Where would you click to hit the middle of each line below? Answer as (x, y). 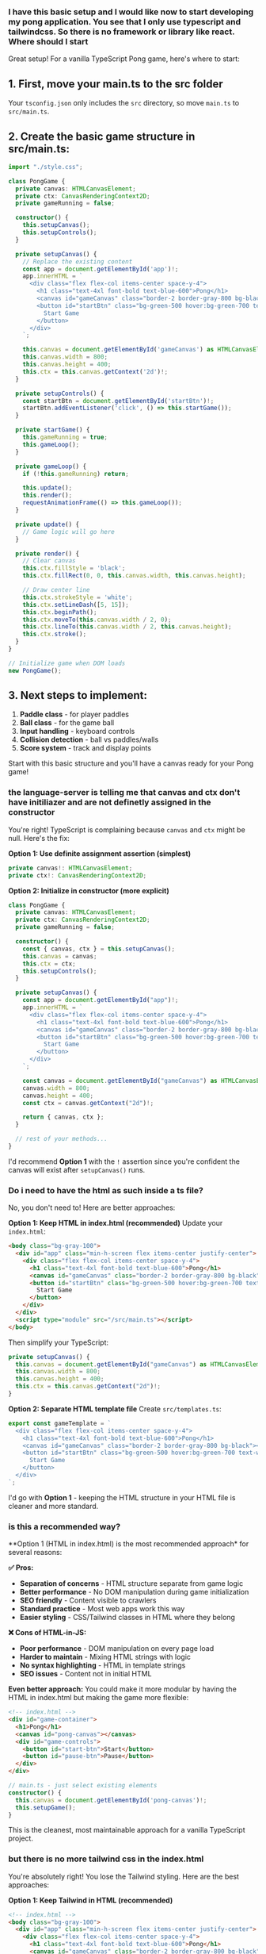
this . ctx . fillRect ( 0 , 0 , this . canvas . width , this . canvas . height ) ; (134, 576)
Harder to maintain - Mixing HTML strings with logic (105, 1657)
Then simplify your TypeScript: (59, 1342)
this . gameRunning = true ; (65, 438)
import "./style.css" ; (46, 167)
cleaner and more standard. (53, 1506)
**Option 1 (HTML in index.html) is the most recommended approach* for (129, 1544)
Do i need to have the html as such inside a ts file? (106, 1190)
